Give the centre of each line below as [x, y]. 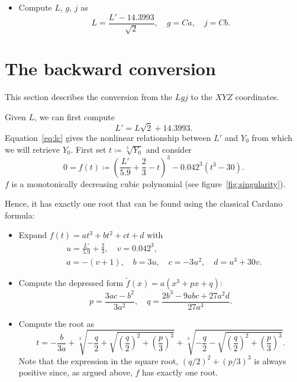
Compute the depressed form [71, 283]
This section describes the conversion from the [89, 97]
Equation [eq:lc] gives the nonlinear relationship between [108, 137]
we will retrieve [33, 149]
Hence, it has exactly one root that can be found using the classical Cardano [144, 203]
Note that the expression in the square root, [99, 360]
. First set [88, 149]
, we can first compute [75, 116]
